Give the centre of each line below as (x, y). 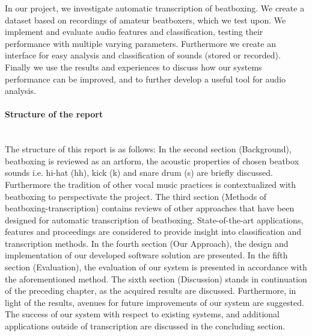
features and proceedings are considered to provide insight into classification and (153, 232)
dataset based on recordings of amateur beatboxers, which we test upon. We (145, 20)
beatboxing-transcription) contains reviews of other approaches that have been (150, 208)
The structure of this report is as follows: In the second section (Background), (148, 149)
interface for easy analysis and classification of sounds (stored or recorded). (143, 55)
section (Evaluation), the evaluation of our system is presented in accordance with (156, 267)
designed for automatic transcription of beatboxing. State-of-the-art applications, (154, 219)
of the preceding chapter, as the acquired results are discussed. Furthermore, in (151, 291)
